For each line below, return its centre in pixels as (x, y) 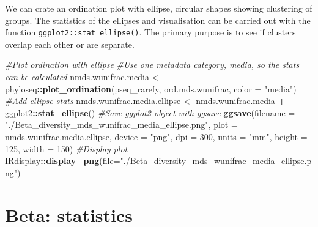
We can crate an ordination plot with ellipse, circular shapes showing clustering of (159, 8)
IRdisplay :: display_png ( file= (63, 161)
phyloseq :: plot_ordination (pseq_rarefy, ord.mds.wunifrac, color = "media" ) (151, 88)
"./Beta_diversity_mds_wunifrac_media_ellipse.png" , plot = (121, 125)
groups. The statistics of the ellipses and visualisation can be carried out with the (158, 20)
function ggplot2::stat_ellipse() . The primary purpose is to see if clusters (150, 32)
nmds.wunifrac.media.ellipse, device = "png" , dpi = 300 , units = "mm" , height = (156, 136)
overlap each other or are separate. (70, 44)
